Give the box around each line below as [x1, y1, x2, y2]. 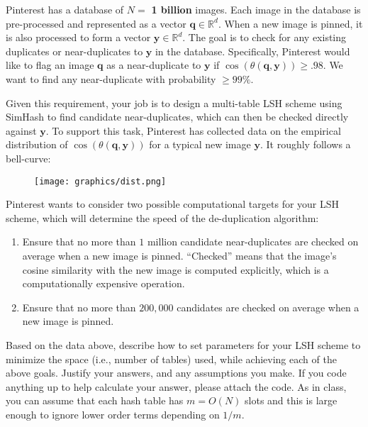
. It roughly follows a [260, 137, 351, 152]
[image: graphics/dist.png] [34, 176, 167, 187]
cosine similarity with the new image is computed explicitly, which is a [22, 262, 329, 277]
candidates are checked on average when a [177, 299, 359, 314]
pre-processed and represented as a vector [6, 16, 186, 30]
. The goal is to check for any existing [182, 30, 347, 45]
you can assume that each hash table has [6, 393, 184, 408]
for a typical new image [149, 137, 251, 152]
